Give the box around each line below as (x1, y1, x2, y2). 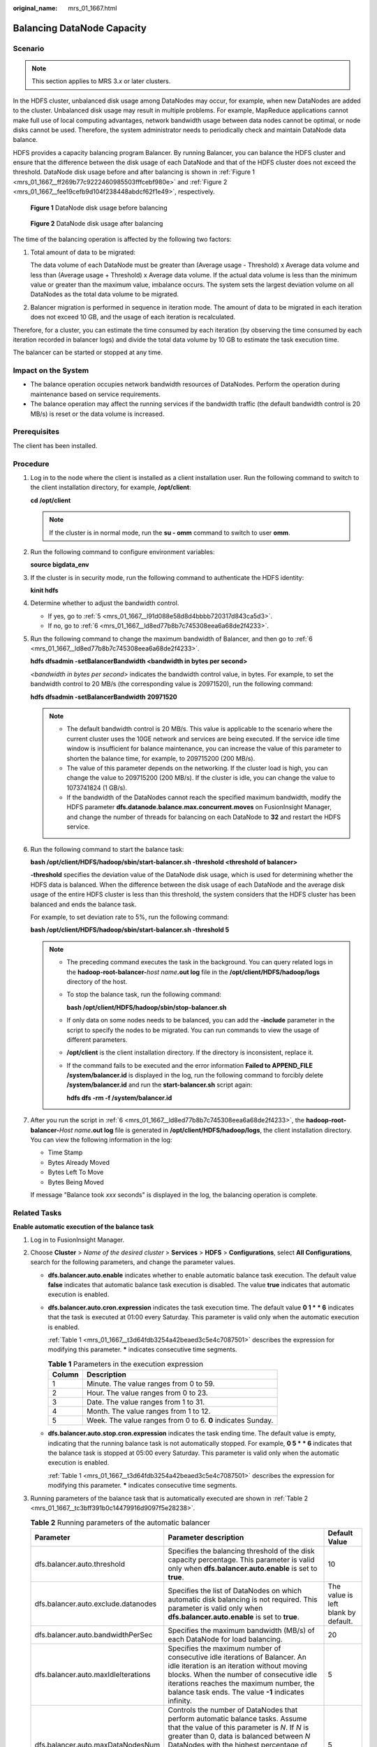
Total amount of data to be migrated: (30, 248, 136, 256)
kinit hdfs (30, 586, 59, 595)
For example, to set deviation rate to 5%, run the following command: (30, 913, 230, 921)
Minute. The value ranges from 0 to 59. (86, 1379, 215, 1389)
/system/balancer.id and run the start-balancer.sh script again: (66, 1080, 253, 1089)
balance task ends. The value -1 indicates (168, 1687, 305, 1697)
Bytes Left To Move (47, 1168, 104, 1177)
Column (52, 1370, 80, 1379)
